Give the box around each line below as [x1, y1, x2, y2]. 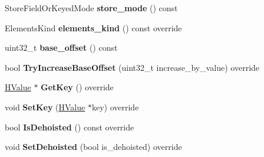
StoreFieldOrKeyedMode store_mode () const [5, 2, 178, 14]
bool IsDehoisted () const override [5, 120, 134, 133]
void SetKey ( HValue [5, 100, 85, 113]
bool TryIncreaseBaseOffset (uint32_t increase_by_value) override [5, 61, 260, 73]
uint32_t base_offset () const [5, 41, 118, 54]
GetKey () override [41, 81, 114, 93]
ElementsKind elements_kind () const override [5, 21, 182, 34]
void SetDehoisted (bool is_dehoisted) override [5, 140, 182, 153]
